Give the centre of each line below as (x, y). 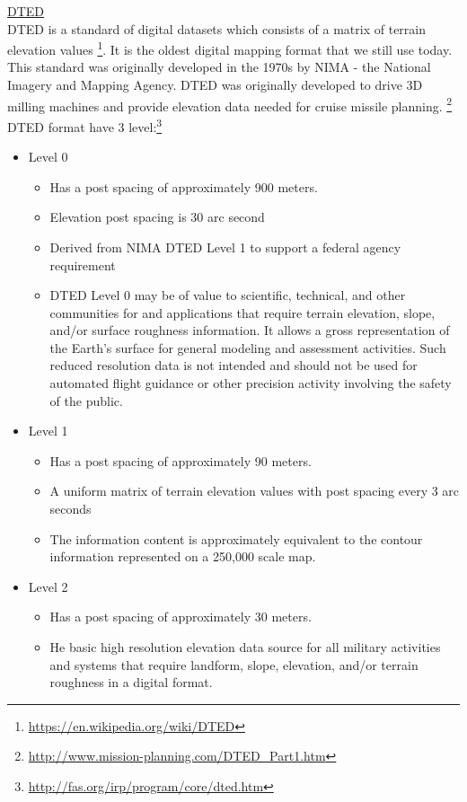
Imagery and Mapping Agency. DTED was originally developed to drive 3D (215, 85)
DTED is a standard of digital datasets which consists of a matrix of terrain (217, 28)
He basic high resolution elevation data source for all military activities (245, 647)
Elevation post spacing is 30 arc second (157, 217)
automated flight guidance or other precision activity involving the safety (251, 383)
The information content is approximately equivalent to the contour (236, 538)
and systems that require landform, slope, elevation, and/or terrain (234, 664)
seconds (70, 509)
